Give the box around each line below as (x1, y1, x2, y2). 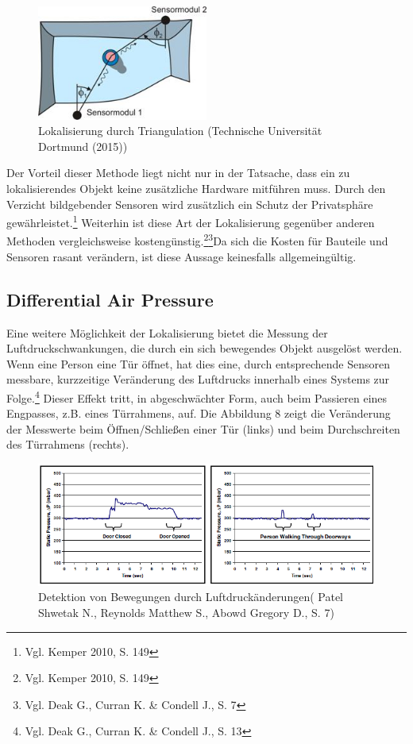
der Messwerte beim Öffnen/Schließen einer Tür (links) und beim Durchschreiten (6, 420, 400, 437)
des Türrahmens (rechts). (6, 436, 129, 453)
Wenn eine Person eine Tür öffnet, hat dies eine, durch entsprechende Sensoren (6, 355, 390, 372)
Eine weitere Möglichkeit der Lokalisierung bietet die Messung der (6, 324, 328, 341)
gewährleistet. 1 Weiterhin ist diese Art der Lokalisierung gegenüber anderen (6, 212, 375, 230)
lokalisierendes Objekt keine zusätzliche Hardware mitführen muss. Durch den (6, 180, 386, 197)
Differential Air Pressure (6, 287, 214, 311)
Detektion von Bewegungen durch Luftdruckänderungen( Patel (38, 588, 343, 605)
